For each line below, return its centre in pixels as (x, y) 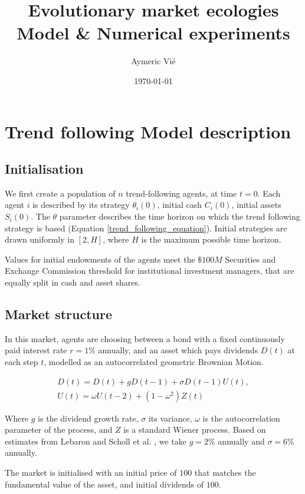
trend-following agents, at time (181, 193)
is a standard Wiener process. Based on (195, 430)
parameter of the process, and (59, 430)
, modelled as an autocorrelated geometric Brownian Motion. (154, 362)
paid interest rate (36, 350)
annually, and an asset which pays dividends (178, 350)
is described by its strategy (81, 205)
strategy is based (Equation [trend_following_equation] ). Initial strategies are (146, 228)
